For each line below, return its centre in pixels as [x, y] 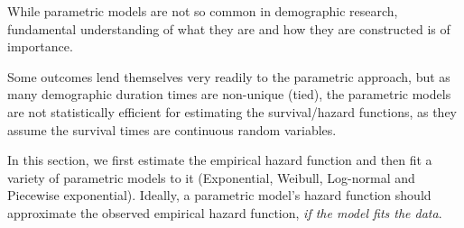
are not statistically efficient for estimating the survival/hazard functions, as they [232, 111]
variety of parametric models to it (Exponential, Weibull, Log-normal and [211, 177]
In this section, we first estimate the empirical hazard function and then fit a [220, 160]
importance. [40, 46]
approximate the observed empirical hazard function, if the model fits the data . [225, 212]
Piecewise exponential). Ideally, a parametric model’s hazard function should [219, 195]
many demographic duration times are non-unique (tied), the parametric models [229, 94]
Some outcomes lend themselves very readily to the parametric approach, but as [229, 76]
